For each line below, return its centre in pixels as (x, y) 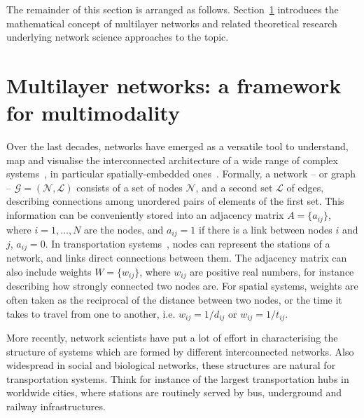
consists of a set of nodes (129, 187)
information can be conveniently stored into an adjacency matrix (145, 215)
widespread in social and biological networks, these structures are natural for (171, 365)
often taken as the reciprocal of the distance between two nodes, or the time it (174, 300)
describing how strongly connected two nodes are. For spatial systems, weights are (182, 286)
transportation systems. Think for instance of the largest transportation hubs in (178, 378)
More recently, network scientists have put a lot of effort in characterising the (172, 338)
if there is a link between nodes (265, 229)
